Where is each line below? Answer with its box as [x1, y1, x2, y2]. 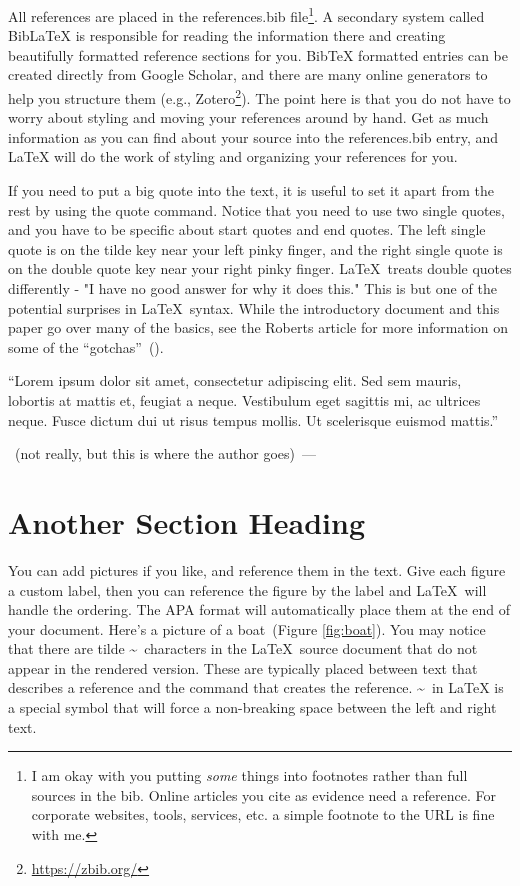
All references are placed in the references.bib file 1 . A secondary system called [8, 3, 485, 26]
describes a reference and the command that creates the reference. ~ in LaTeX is [8, 677, 504, 698]
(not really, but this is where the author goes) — [14, 443, 316, 464]
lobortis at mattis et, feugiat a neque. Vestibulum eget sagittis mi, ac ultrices [8, 390, 481, 410]
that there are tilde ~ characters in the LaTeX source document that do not [8, 638, 478, 659]
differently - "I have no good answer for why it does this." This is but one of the [8, 278, 497, 299]
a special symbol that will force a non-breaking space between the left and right [8, 697, 497, 718]
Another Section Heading [8, 501, 366, 542]
